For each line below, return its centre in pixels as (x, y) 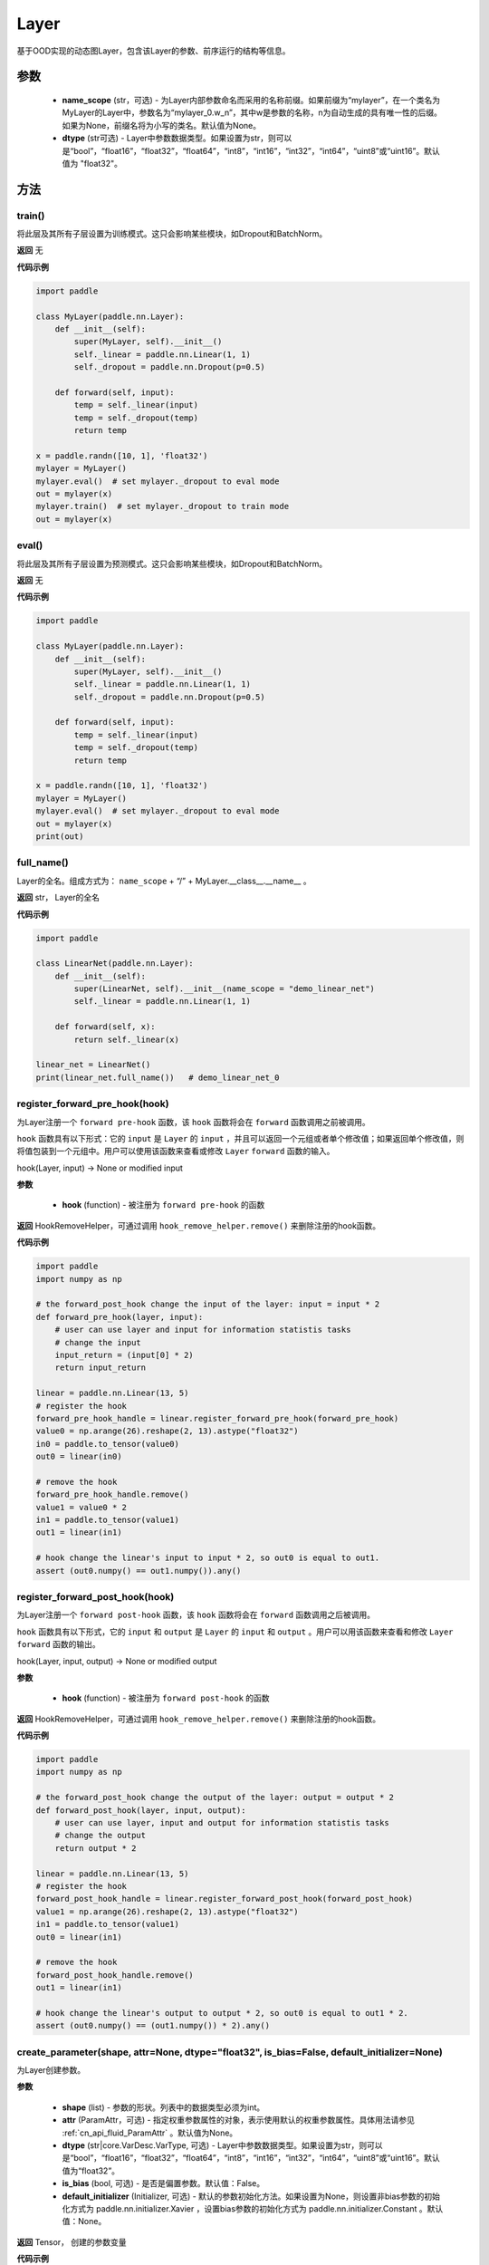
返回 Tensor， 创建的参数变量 (72, 2241)
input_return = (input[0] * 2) (124, 1355)
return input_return (101, 1368)
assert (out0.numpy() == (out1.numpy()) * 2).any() (153, 2026)
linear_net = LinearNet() (93, 1065)
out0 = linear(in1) (79, 1937)
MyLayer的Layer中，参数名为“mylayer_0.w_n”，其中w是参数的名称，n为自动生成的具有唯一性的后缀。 (252, 112)
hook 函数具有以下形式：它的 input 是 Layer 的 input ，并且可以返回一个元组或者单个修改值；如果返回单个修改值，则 (240, 1138)
